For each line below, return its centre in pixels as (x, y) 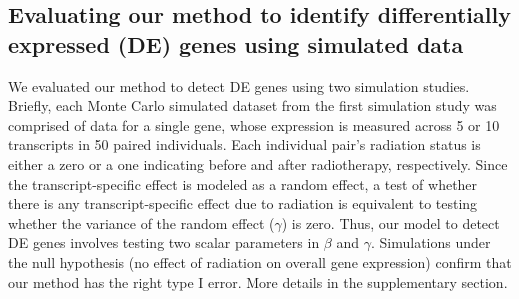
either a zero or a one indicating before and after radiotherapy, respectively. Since (258, 163)
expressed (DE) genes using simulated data (236, 43)
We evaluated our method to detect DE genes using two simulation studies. (239, 85)
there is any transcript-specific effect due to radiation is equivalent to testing (243, 203)
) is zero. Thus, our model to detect (390, 222)
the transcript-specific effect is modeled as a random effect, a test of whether (243, 183)
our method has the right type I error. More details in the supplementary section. (258, 281)
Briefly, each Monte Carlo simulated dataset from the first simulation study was (252, 105)
